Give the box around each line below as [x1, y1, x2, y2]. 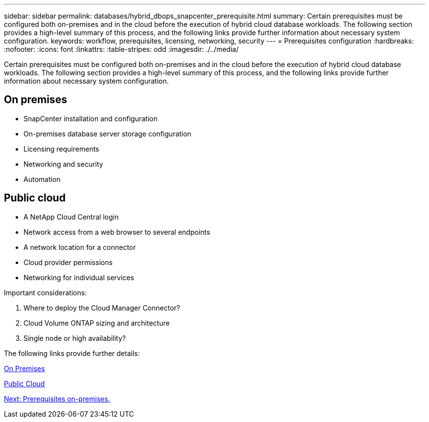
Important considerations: [4, 288, 87, 297]
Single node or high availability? [24, 333, 126, 342]
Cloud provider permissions [24, 258, 113, 267]
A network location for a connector [24, 243, 136, 251]
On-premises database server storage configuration [24, 129, 191, 138]
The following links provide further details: [4, 349, 140, 357]
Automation [24, 175, 61, 183]
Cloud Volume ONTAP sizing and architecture [24, 318, 170, 327]
